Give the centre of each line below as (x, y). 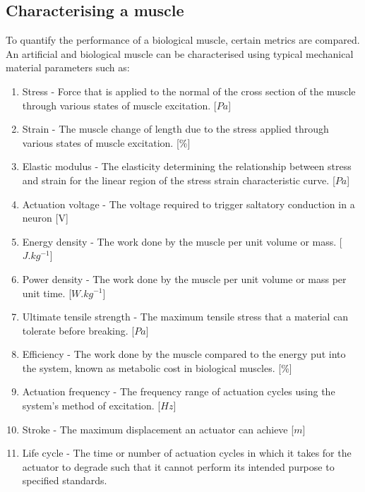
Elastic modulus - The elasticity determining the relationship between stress (187, 166)
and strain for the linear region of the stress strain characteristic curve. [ (179, 180)
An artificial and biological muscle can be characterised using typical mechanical (180, 53)
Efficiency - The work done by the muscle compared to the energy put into (184, 354)
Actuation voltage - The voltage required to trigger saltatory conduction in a (189, 204)
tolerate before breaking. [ (78, 330)
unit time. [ (47, 293)
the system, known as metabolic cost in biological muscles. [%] (157, 367)
